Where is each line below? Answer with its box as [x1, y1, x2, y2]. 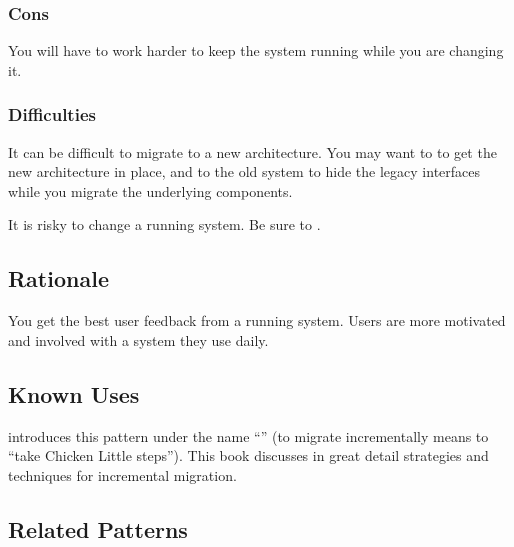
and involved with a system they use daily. [8, 329, 269, 350]
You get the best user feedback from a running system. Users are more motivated [8, 310, 506, 331]
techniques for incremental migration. [8, 464, 237, 485]
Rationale [8, 263, 109, 294]
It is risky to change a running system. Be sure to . [8, 214, 321, 235]
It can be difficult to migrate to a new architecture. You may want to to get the [8, 141, 497, 162]
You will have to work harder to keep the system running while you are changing [8, 40, 504, 61]
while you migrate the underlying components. [8, 180, 293, 201]
